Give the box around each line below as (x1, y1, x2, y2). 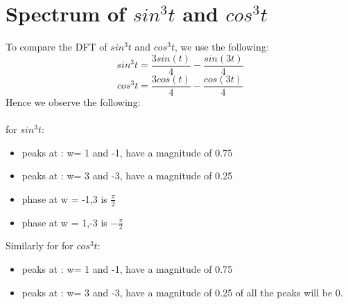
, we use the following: (174, 39, 269, 54)
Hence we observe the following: (6, 94, 141, 109)
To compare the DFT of (6, 39, 107, 54)
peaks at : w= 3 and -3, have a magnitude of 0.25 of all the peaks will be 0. (21, 285, 343, 299)
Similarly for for (6, 238, 73, 253)
